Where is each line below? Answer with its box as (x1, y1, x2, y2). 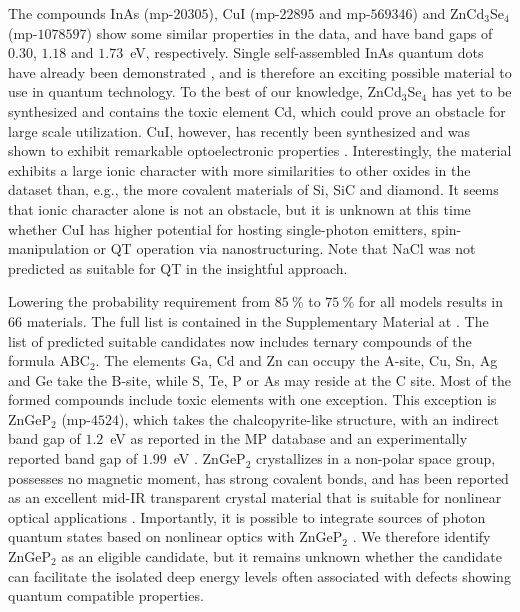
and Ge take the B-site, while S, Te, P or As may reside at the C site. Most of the (8, 369, 511, 390)
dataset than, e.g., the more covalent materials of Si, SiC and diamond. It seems (8, 179, 499, 200)
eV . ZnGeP (173, 448, 246, 469)
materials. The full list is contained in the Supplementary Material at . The (26, 310, 489, 331)
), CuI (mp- (208, 3, 280, 23)
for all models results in (358, 291, 503, 312)
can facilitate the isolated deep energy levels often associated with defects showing (8, 565, 511, 586)
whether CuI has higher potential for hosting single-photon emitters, (8, 218, 427, 239)
